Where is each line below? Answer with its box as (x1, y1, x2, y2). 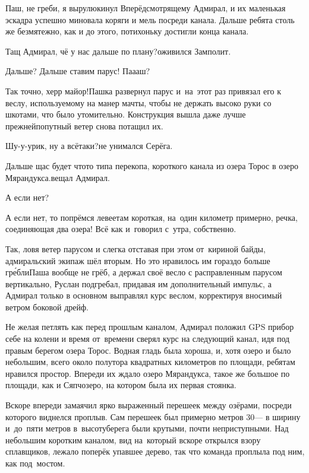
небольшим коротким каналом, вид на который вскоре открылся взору (5, 433, 261, 446)
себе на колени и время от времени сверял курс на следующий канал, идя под (5, 332, 290, 345)
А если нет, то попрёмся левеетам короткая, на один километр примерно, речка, (5, 211, 298, 223)
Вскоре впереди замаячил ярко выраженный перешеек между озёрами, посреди (5, 399, 292, 411)
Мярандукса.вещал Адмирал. (5, 171, 110, 183)
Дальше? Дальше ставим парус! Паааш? (5, 65, 150, 77)
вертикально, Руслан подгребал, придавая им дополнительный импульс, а (5, 277, 272, 290)
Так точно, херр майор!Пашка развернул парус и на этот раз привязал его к (5, 84, 281, 97)
